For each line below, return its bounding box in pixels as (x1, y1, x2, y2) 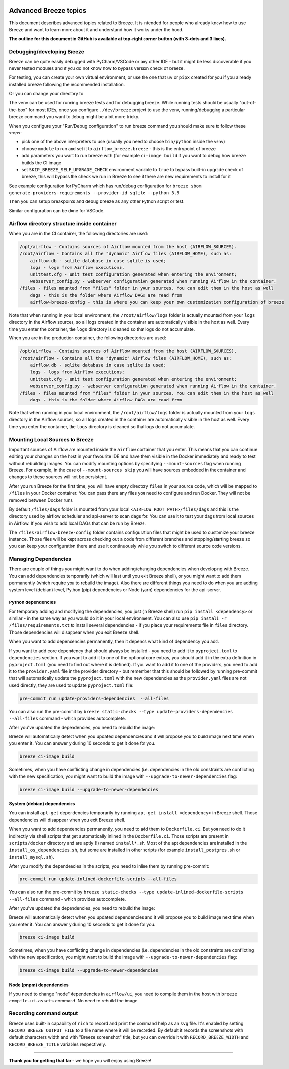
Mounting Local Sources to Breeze (9, 436, 94, 443)
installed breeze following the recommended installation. (9, 81, 125, 87)
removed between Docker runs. (9, 497, 74, 503)
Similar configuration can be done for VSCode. (9, 207, 105, 213)
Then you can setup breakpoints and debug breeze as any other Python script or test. (9, 199, 185, 204)
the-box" (9, 107, 28, 113)
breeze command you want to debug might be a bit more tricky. (9, 114, 140, 120)
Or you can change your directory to (9, 91, 84, 96)
